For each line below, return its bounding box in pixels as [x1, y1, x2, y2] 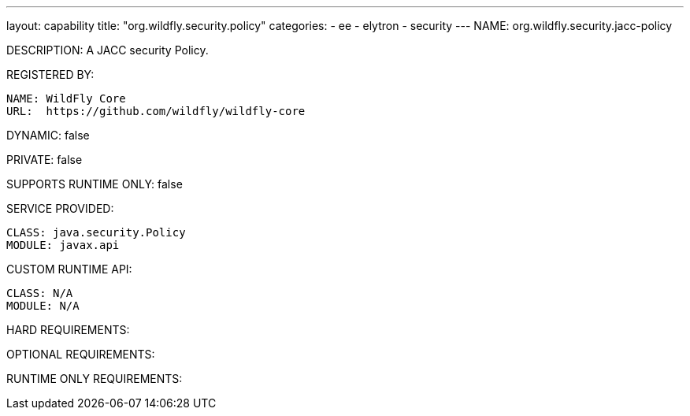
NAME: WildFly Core [6, 92, 126, 105]
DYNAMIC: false [6, 128, 90, 142]
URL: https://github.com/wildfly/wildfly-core [6, 105, 306, 117]
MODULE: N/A [6, 299, 80, 312]
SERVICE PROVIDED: [6, 202, 114, 215]
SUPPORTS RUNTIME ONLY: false [6, 177, 183, 191]
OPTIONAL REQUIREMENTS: [6, 347, 155, 361]
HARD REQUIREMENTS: [6, 323, 130, 336]
